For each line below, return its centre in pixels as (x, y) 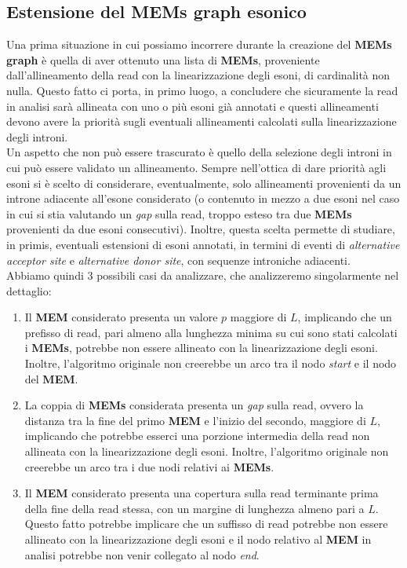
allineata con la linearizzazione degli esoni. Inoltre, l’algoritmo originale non (207, 451)
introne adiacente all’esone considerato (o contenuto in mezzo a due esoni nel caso (203, 198)
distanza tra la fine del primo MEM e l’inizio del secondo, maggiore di (195, 420)
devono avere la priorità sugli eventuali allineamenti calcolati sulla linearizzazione (202, 121)
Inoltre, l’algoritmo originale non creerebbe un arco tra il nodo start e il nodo (211, 363)
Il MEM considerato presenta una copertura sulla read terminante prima (202, 493)
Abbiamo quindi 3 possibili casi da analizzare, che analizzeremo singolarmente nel (203, 275)
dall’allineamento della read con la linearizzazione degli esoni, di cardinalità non (198, 75)
